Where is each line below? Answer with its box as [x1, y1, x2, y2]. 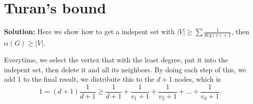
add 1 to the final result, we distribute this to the [4, 74, 155, 84]
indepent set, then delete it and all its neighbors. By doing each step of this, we [4, 64, 247, 74]
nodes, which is [174, 74, 221, 84]
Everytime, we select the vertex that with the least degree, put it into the [4, 54, 228, 65]
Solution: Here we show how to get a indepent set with [4, 26, 175, 37]
